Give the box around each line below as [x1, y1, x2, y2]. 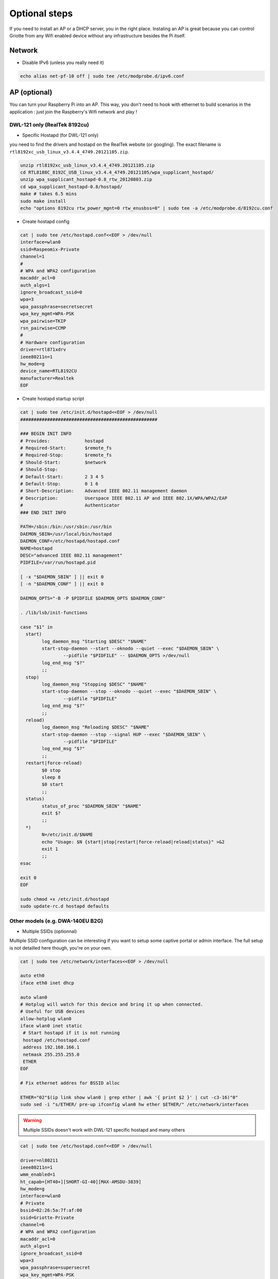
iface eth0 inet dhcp [20, 980, 74, 986]
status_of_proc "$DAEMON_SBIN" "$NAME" [41, 803, 141, 809]
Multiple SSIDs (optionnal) [22, 928, 77, 934]
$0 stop [41, 767, 61, 773]
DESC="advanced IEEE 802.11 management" [20, 553, 122, 558]
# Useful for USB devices [20, 1008, 85, 1015]
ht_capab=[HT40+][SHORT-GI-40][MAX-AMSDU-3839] [20, 1179, 141, 1184]
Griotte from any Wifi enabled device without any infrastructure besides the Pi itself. [9, 32, 186, 38]
